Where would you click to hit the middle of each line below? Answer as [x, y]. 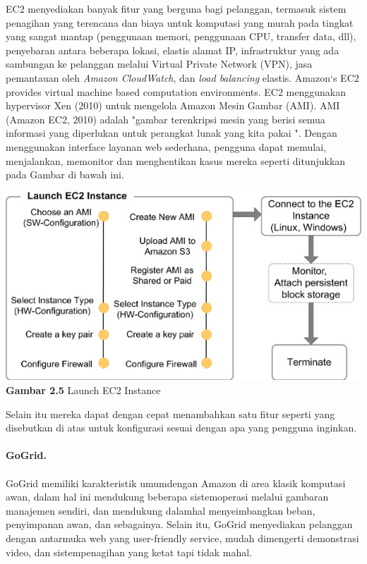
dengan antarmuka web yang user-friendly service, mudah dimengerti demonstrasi [182, 538]
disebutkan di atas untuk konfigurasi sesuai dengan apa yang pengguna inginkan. [181, 428]
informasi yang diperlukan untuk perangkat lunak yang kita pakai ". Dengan [172, 133]
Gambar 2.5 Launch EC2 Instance [83, 390]
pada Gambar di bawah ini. [65, 174]
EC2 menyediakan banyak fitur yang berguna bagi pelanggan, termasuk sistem [176, 8]
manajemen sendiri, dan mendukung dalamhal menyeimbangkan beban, [161, 510]
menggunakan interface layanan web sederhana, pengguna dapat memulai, [166, 146]
